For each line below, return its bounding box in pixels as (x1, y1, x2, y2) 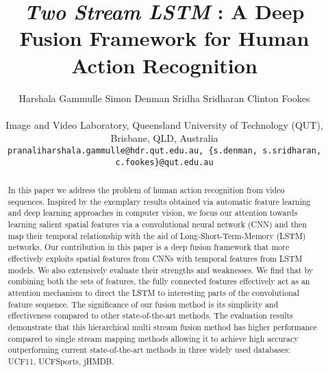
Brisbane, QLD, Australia (110, 131, 218, 145)
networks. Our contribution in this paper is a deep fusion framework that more (8, 241, 290, 253)
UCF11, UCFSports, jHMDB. (8, 355, 114, 367)
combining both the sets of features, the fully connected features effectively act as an (8, 275, 310, 287)
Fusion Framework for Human (19, 24, 310, 52)
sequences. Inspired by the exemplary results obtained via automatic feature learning (8, 195, 311, 207)
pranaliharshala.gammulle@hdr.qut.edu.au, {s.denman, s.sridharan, (7, 145, 322, 156)
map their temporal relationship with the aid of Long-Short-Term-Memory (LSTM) (8, 230, 306, 241)
